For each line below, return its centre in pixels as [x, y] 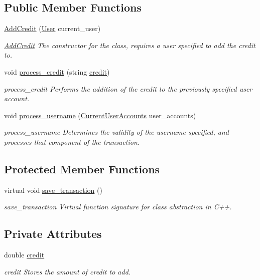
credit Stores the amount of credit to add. [68, 271]
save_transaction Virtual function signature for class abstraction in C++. [118, 207]
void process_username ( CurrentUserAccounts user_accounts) [100, 115]
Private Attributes [53, 234]
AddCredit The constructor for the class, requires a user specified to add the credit [130, 45]
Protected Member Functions [82, 169]
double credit [24, 255]
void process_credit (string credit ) [57, 71]
